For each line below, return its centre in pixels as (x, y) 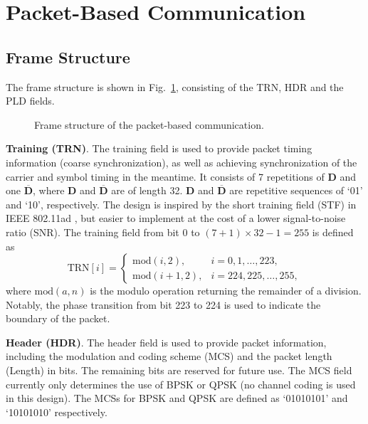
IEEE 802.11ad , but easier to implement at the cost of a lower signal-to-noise (176, 218)
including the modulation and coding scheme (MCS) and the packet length (169, 356)
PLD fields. (30, 101)
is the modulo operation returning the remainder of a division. (226, 291)
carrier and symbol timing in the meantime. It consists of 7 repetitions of (165, 176)
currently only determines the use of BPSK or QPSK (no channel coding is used (181, 384)
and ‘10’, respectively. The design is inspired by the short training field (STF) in (181, 204)
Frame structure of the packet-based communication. (149, 124)
